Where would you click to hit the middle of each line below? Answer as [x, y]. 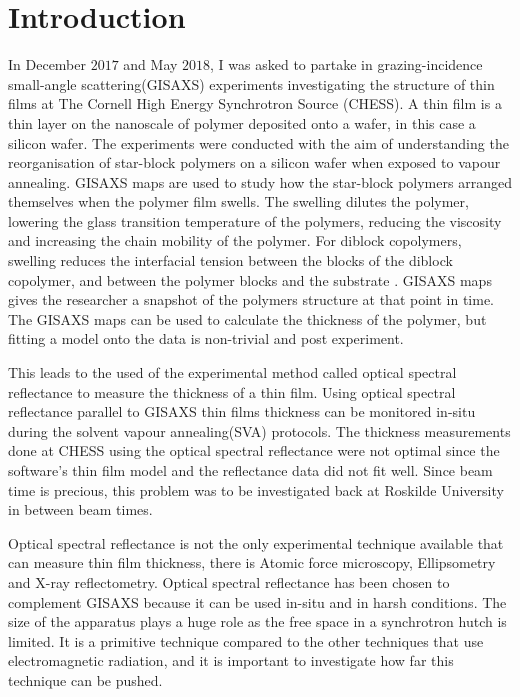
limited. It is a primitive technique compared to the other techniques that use [246, 640]
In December [47, 64]
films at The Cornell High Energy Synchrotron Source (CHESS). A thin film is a [255, 103]
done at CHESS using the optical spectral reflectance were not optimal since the [254, 450]
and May [150, 64]
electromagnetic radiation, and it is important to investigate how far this [231, 660]
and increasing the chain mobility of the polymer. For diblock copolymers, [235, 240]
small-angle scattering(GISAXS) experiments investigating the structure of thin [251, 83]
